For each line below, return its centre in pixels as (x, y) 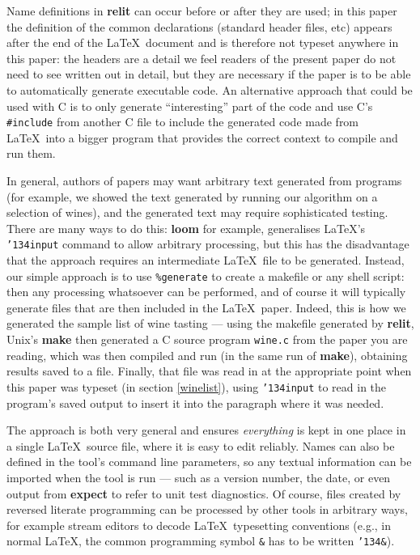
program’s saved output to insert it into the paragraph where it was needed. (195, 402)
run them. (31, 153)
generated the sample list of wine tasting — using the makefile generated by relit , (210, 323)
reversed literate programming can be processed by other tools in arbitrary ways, (207, 509)
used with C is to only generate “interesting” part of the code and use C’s (190, 106)
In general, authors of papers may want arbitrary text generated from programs (204, 180)
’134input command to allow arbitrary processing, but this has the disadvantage (208, 244)
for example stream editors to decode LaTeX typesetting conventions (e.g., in (199, 525)
